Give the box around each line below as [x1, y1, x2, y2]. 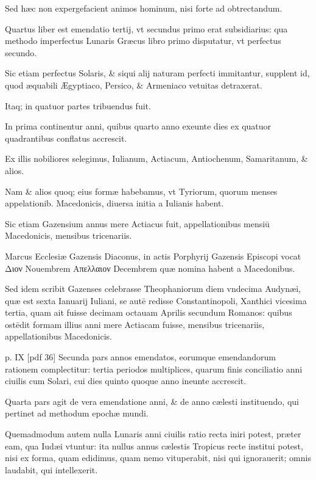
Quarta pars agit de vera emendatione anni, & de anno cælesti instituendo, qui [5, 395, 299, 407]
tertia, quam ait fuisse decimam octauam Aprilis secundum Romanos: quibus [5, 306, 292, 319]
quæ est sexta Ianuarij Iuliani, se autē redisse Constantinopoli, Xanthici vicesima [5, 294, 307, 307]
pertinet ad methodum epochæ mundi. [5, 407, 149, 420]
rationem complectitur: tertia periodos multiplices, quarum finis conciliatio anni [5, 362, 303, 375]
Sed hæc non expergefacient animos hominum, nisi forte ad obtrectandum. [5, 2, 283, 14]
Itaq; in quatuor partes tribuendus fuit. [5, 99, 151, 112]
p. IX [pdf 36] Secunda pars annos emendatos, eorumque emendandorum [5, 351, 276, 363]
